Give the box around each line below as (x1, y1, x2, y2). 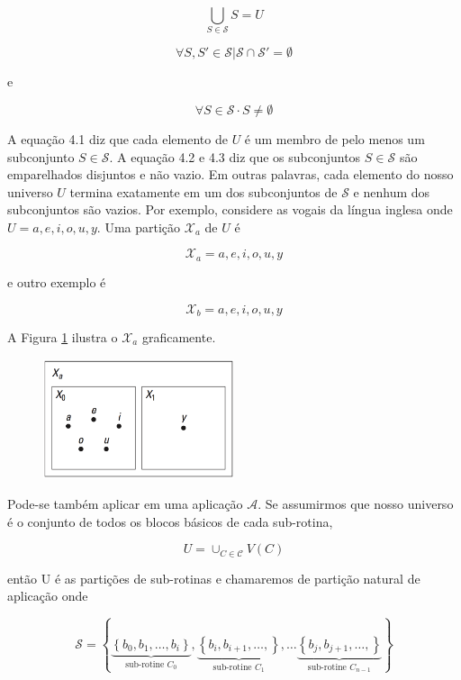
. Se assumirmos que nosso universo (258, 494, 454, 512)
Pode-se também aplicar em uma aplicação (7, 494, 243, 512)
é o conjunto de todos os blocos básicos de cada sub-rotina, (7, 512, 333, 530)
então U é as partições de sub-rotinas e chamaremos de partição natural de (7, 568, 420, 587)
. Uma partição (96, 217, 181, 236)
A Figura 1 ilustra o (7, 327, 118, 346)
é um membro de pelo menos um (244, 129, 425, 148)
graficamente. (141, 327, 216, 346)
